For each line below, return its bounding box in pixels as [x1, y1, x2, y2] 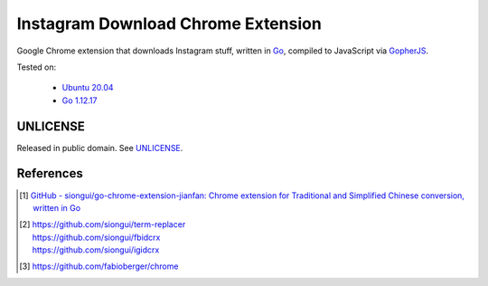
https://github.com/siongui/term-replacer [32, 219, 186, 230]
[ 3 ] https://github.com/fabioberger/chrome [19, 261, 179, 272]
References [16, 166, 83, 181]
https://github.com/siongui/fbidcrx [32, 232, 161, 243]
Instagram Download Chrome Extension [16, 14, 323, 33]
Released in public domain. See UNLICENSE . [16, 142, 183, 153]
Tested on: [16, 62, 57, 72]
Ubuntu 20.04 [61, 82, 114, 93]
